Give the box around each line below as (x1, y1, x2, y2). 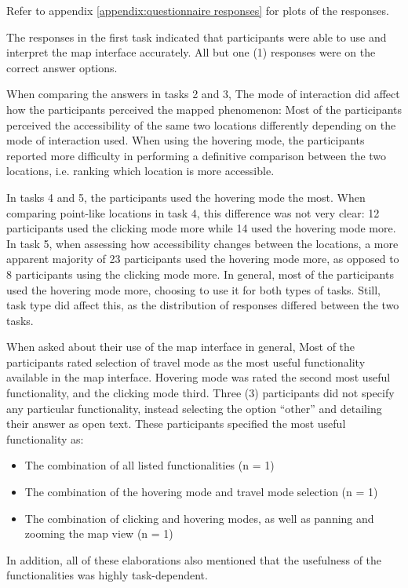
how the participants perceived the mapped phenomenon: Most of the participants (6, 100, 402, 117)
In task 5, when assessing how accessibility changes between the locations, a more (6, 235, 399, 251)
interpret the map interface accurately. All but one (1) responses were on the (6, 44, 376, 60)
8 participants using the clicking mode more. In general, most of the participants (6, 265, 394, 282)
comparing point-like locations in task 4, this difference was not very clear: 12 (6, 204, 380, 221)
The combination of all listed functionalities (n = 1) (24, 457, 275, 473)
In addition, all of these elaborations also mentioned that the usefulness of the (6, 551, 382, 568)
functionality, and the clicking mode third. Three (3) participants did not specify (6, 385, 395, 401)
